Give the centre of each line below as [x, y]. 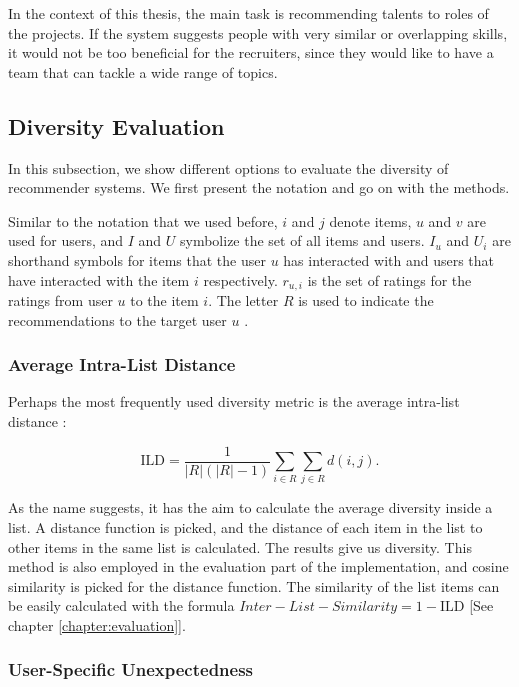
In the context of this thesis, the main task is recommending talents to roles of [248, 13]
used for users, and [66, 240]
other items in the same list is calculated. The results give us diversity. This [240, 546]
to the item [164, 300]
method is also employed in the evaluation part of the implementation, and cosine [258, 566]
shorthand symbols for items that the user [137, 259]
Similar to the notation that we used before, [143, 220]
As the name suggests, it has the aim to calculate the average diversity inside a [250, 507]
